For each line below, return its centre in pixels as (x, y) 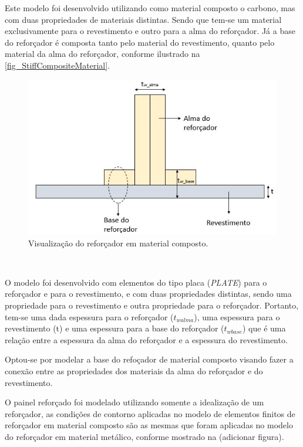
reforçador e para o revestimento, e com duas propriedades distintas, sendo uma (148, 294)
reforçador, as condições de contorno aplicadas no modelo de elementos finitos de (150, 413)
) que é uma (264, 328)
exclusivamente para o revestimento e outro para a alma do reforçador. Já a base (150, 31)
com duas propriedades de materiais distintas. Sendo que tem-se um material (143, 19)
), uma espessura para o (237, 316)
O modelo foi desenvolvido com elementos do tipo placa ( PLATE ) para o (136, 282)
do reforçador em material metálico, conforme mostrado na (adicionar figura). (144, 436)
